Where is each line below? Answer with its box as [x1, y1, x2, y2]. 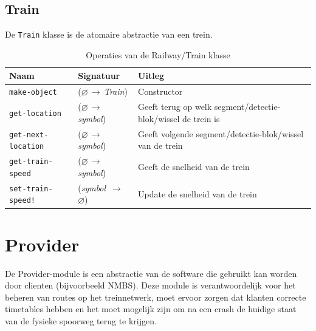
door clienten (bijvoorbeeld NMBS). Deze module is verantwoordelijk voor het [5, 279, 296, 292]
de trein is [182, 112, 220, 125]
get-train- [9, 157, 53, 166]
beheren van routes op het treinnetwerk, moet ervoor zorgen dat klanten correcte [5, 290, 306, 303]
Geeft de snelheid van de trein [138, 160, 250, 173]
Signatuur [78, 69, 120, 82]
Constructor [138, 85, 183, 98]
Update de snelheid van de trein [138, 187, 257, 200]
